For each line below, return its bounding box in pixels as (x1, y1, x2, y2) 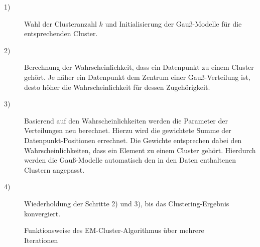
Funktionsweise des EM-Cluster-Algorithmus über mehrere (24, 225, 204, 235)
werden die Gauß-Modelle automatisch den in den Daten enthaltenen (24, 155, 236, 165)
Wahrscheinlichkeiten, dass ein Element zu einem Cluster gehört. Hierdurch (24, 145, 256, 155)
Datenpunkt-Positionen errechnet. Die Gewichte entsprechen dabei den (24, 135, 242, 145)
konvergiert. (24, 208, 61, 218)
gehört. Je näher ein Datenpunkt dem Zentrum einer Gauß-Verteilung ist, (24, 71, 250, 82)
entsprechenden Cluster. (24, 28, 98, 39)
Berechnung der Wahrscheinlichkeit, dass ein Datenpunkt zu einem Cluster (24, 62, 254, 72)
